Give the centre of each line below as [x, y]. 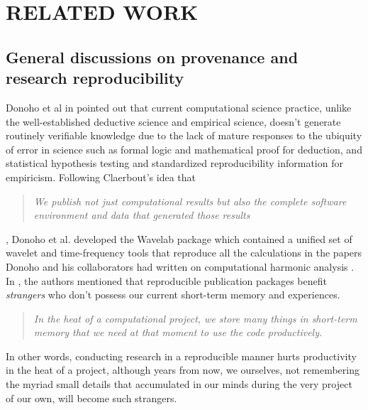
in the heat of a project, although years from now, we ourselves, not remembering [183, 370]
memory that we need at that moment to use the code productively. [178, 332]
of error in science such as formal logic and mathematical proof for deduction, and [184, 149]
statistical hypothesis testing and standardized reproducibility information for [174, 163]
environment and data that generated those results [142, 215]
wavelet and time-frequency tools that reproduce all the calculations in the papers [184, 253]
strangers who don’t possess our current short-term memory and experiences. [173, 295]
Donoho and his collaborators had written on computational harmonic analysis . [180, 266]
